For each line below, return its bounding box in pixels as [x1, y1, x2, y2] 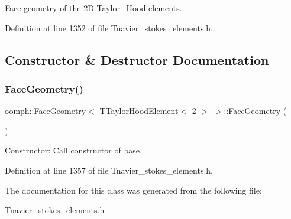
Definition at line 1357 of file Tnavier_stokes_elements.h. [5, 164, 214, 176]
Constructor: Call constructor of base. [5, 144, 142, 156]
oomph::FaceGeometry [5, 104, 86, 117]
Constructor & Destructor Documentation [5, 50, 269, 68]
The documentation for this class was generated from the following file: [5, 184, 262, 196]
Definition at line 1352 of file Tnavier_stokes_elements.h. [5, 21, 214, 34]
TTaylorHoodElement [99, 104, 179, 117]
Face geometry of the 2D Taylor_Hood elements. [5, 2, 182, 14]
